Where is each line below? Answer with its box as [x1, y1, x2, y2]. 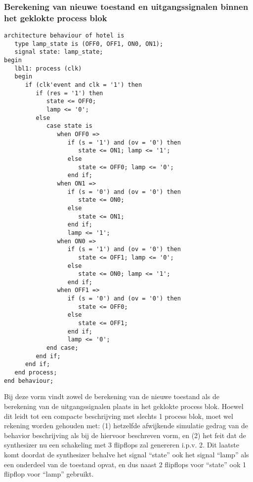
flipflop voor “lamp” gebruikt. [4, 469, 94, 479]
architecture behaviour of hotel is [4, 32, 125, 39]
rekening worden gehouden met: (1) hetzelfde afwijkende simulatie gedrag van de [4, 420, 249, 431]
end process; [14, 369, 57, 376]
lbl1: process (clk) [14, 65, 82, 72]
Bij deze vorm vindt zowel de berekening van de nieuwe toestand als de [4, 391, 219, 402]
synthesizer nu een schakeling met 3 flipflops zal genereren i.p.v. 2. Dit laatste [4, 440, 239, 450]
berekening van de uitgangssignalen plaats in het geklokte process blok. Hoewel [4, 401, 244, 411]
